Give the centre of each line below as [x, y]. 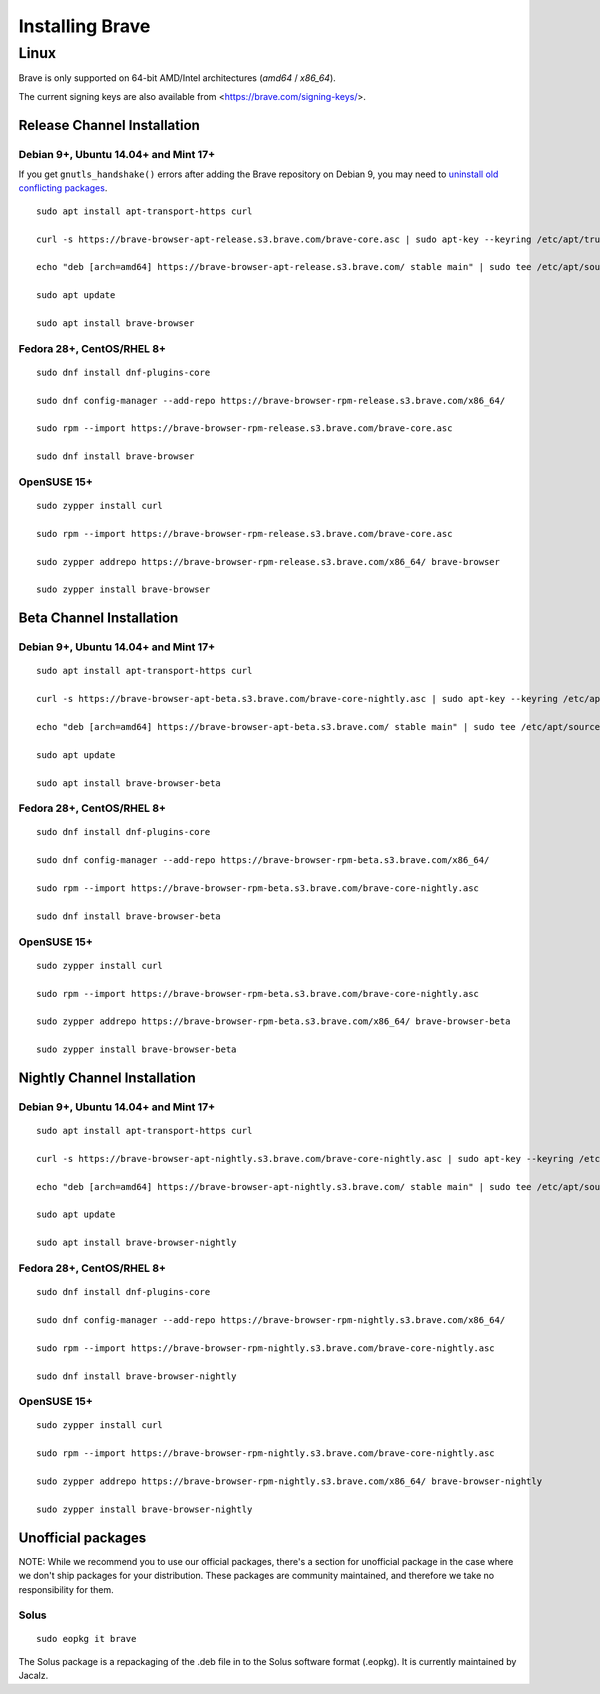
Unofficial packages [82, 1537]
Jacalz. [33, 1676]
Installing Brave [84, 26]
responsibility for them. [66, 1589]
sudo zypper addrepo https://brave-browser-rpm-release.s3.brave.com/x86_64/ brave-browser [268, 561]
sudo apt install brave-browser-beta [129, 783]
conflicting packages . [63, 188]
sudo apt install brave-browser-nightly [136, 1243]
